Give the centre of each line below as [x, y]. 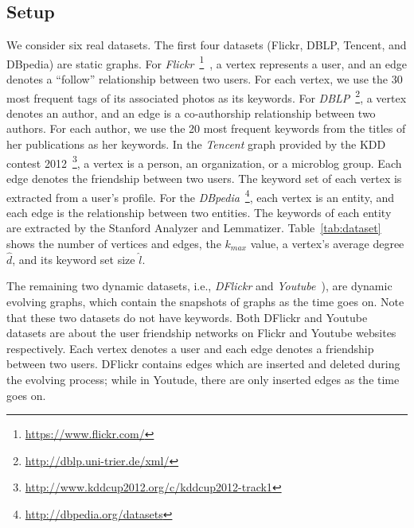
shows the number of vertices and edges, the [114, 243]
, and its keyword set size [74, 259]
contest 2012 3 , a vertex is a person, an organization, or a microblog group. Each [204, 161]
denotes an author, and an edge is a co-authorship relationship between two [191, 113]
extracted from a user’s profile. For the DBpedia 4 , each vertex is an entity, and [201, 196]
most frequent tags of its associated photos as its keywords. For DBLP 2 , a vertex [207, 96]
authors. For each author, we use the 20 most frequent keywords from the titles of [206, 128]
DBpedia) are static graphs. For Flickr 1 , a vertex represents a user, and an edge [207, 62]
